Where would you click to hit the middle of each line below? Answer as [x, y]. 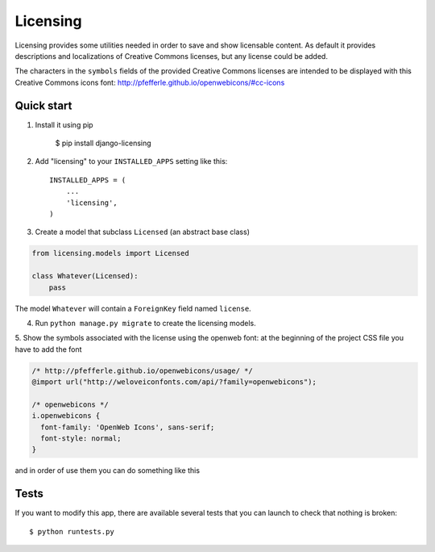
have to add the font [48, 349]
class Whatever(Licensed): [85, 276]
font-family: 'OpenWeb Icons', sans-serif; [128, 427]
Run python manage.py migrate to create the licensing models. [146, 323]
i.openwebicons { [66, 416]
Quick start [43, 105]
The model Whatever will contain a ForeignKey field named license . [133, 308]
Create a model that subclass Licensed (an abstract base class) [142, 232]
